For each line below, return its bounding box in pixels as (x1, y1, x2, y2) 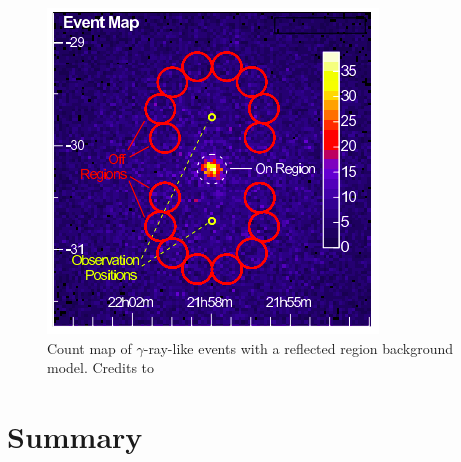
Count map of (47, 337, 132, 358)
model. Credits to (47, 357, 155, 378)
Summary (7, 415, 143, 456)
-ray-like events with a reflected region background (143, 337, 454, 358)
